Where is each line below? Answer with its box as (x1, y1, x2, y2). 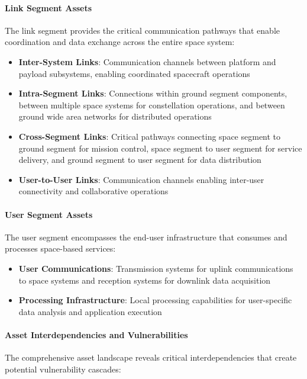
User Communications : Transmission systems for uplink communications (18, 262, 293, 274)
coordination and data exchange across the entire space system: (5, 36, 235, 48)
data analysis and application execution (18, 305, 162, 317)
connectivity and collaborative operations (18, 185, 169, 197)
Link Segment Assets (5, 1, 92, 14)
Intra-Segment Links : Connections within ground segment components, (18, 87, 287, 99)
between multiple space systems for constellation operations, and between (18, 98, 285, 111)
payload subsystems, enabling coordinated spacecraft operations (18, 67, 250, 79)
